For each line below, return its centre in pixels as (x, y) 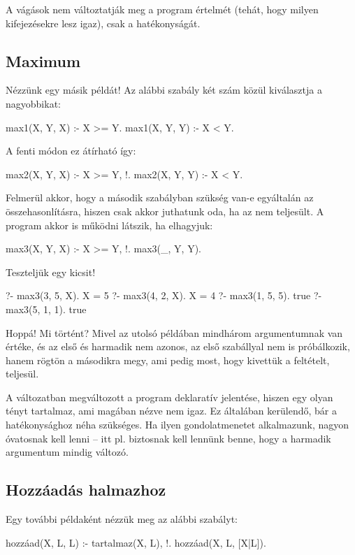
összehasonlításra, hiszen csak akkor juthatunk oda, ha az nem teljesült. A (165, 211)
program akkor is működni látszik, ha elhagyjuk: (109, 225)
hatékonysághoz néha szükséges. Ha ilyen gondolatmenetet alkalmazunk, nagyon (177, 425)
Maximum (43, 60)
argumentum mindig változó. (67, 452)
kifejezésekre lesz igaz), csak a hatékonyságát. (103, 23)
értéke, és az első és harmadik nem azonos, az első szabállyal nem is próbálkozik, (178, 346)
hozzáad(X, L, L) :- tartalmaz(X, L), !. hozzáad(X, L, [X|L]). (136, 542)
